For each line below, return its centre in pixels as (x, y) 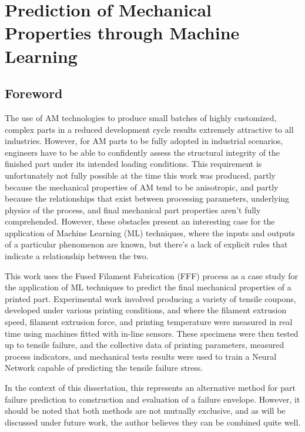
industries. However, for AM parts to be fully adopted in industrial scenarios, (144, 141)
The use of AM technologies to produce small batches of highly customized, (141, 117)
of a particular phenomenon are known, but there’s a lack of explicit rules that (146, 244)
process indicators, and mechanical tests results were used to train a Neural (141, 356)
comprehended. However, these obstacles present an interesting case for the (140, 221)
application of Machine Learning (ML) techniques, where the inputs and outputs (150, 232)
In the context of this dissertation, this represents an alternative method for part (150, 388)
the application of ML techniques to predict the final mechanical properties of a (148, 287)
